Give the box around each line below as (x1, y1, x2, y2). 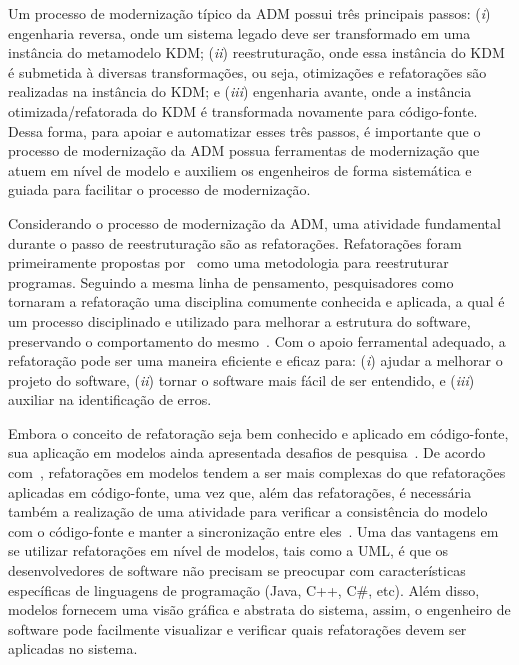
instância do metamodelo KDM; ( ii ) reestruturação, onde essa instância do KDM (8, 42, 505, 63)
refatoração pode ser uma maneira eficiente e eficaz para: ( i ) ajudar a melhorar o (8, 350, 503, 371)
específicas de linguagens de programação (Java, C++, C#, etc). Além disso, (8, 579, 480, 600)
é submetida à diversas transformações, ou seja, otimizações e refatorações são (8, 61, 487, 82)
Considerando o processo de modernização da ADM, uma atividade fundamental (8, 212, 501, 233)
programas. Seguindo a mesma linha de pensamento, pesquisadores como (8, 271, 454, 292)
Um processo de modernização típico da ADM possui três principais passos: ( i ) (8, 3, 491, 23)
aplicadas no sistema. (8, 638, 138, 659)
